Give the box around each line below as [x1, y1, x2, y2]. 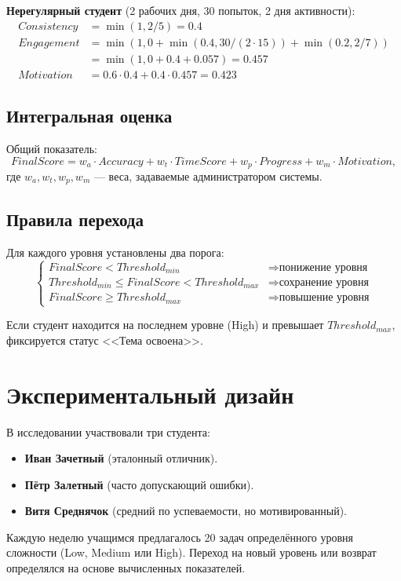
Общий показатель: [6, 140, 97, 156]
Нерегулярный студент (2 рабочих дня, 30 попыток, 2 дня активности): [6, 2, 355, 18]
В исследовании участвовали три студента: [6, 423, 210, 440]
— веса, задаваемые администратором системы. [93, 167, 323, 184]
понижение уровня [279, 261, 368, 273]
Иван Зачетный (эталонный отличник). [24, 450, 218, 466]
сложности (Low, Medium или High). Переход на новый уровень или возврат [6, 544, 377, 561]
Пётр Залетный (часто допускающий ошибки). [24, 476, 254, 492]
